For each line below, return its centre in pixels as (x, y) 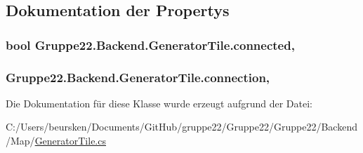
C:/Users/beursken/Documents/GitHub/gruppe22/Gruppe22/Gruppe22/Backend (181, 127)
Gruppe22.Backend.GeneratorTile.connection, (138, 77)
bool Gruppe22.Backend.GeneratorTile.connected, (150, 45)
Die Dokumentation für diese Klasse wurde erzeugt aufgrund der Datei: (159, 103)
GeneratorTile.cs (70, 141)
